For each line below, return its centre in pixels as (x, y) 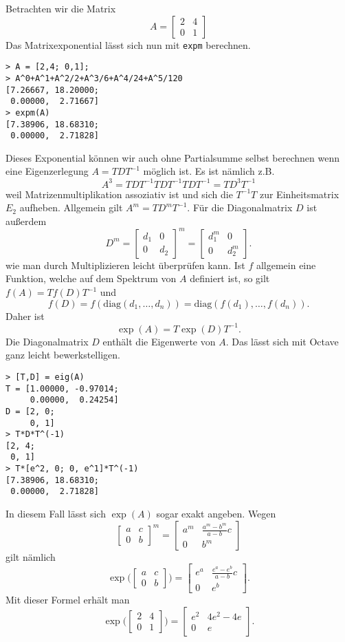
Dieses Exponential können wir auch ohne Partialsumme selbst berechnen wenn (173, 157)
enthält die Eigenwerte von (159, 341)
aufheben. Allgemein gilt (71, 207)
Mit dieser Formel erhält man (68, 600)
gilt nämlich (31, 556)
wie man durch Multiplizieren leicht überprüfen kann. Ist (125, 265)
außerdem (26, 221)
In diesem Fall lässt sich (56, 514)
